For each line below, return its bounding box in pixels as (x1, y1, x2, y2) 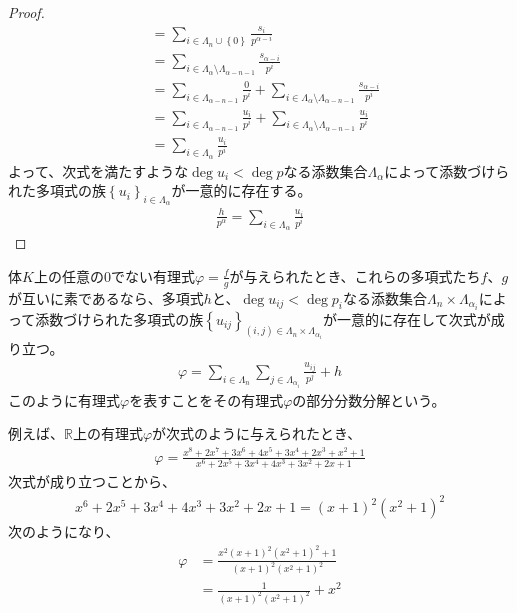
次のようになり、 (8, 521, 120, 542)
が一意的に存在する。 (171, 180, 312, 201)
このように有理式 (8, 389, 120, 410)
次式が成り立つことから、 (8, 470, 176, 491)
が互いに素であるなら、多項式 (8, 287, 204, 308)
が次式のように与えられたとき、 (152, 423, 362, 444)
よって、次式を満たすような (8, 160, 189, 181)
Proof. (8, 2, 45, 22)
